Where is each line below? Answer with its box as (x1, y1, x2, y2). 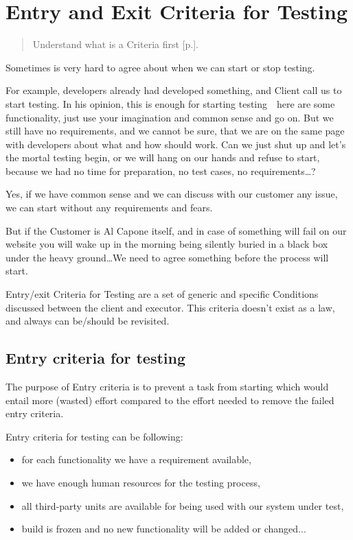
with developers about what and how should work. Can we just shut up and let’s (5, 137, 346, 151)
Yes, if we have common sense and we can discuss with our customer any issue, (5, 187, 338, 201)
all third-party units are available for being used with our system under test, (21, 498, 344, 513)
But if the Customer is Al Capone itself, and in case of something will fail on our (5, 223, 347, 237)
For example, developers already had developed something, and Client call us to (5, 83, 342, 97)
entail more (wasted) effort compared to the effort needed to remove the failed (5, 392, 334, 407)
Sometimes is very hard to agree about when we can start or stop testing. (5, 60, 315, 74)
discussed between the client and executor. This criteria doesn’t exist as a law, (5, 300, 335, 314)
